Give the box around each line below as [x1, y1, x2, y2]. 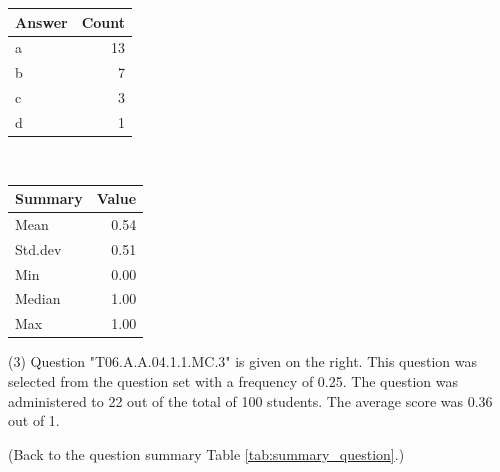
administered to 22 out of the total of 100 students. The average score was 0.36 [8, 390, 493, 411]
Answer [15, 11, 68, 32]
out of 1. [8, 410, 60, 431]
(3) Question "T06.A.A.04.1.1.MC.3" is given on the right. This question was [8, 351, 478, 372]
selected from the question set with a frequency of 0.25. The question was [8, 370, 458, 391]
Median [15, 288, 61, 309]
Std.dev [15, 238, 62, 259]
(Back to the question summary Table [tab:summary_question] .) [8, 443, 405, 464]
